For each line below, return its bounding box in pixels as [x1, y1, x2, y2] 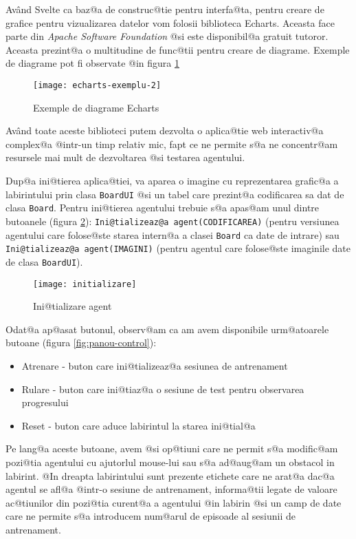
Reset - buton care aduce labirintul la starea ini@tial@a [21, 418, 256, 432]
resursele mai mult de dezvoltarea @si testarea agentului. [5, 150, 245, 165]
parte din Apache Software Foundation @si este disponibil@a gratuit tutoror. [5, 29, 329, 43]
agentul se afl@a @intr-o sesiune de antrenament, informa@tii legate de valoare [5, 482, 337, 496]
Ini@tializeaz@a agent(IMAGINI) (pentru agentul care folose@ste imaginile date [5, 241, 351, 255]
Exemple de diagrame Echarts [33, 100, 159, 114]
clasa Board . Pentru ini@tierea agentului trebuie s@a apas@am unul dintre [5, 200, 320, 215]
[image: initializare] [33, 279, 137, 289]
